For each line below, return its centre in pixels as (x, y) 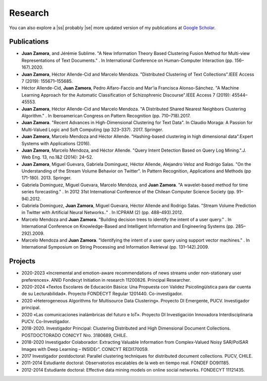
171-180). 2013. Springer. (46, 178)
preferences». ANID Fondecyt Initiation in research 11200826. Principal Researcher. (106, 280)
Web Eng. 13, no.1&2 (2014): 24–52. (57, 157)
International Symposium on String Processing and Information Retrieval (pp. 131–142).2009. (115, 247)
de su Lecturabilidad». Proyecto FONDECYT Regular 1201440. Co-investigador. (102, 294)
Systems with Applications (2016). (56, 143)
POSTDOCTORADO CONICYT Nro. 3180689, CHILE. (74, 335)
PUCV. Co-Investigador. (46, 322)
